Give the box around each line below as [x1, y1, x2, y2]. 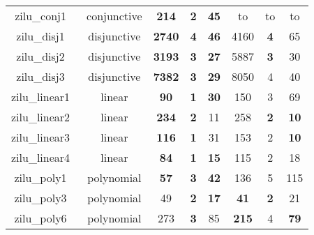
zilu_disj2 [16, 48, 65, 64]
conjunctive [87, 8, 142, 24]
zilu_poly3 [14, 190, 67, 206]
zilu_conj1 [15, 8, 66, 24]
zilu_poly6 [14, 210, 67, 226]
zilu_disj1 [16, 28, 65, 44]
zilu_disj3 [16, 68, 65, 84]
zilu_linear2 [11, 109, 70, 125]
